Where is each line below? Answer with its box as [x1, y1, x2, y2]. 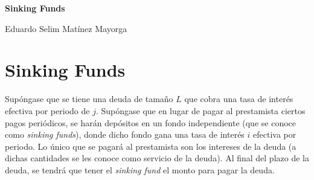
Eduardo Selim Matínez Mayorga [5, 22, 127, 34]
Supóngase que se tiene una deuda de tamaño [5, 92, 173, 105]
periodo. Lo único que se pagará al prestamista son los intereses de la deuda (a [5, 140, 296, 152]
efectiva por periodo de [5, 104, 90, 117]
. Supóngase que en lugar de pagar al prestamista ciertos [95, 104, 306, 117]
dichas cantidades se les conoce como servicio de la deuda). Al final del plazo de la [5, 152, 309, 164]
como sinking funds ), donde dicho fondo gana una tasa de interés [5, 128, 245, 141]
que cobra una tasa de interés [184, 92, 293, 105]
